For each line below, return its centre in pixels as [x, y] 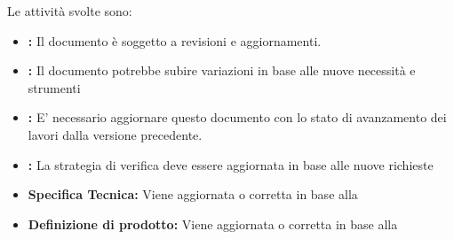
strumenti [54, 87]
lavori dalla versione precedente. [115, 134]
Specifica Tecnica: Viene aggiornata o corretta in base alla [193, 194]
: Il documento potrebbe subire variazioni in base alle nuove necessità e [222, 70]
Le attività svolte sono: [70, 11]
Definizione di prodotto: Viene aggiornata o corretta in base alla [213, 224]
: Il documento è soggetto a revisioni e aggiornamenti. [175, 40]
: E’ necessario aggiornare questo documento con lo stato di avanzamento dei [237, 117]
